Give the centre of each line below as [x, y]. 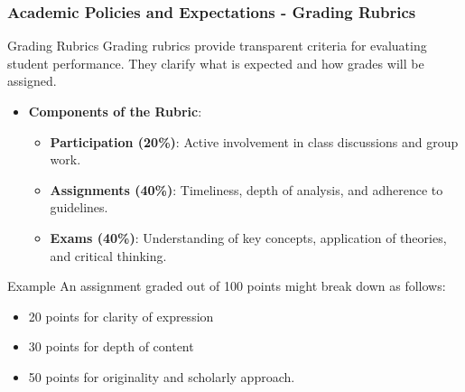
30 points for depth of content [111, 346]
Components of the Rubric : [115, 111]
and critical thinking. [108, 255]
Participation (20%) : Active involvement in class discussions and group [254, 141]
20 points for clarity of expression [121, 316]
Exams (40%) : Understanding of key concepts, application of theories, [248, 237]
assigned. [32, 81]
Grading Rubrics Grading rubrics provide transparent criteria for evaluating [217, 46]
